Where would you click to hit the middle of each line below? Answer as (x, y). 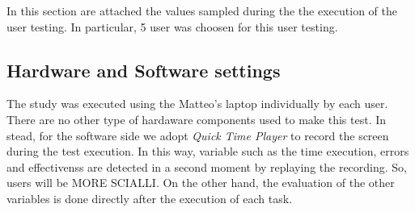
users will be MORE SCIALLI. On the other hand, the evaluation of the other (201, 183)
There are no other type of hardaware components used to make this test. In (197, 119)
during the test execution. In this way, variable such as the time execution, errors (208, 151)
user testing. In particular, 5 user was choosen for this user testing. (172, 26)
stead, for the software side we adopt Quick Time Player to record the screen (198, 135)
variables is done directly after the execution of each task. (150, 198)
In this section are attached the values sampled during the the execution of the (202, 10)
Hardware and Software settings (144, 70)
